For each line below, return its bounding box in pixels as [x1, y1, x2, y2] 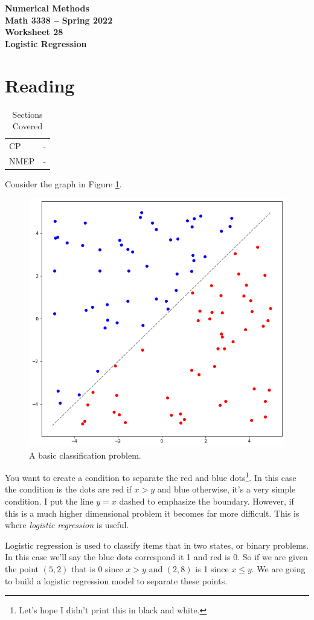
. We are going [251, 562, 306, 575]
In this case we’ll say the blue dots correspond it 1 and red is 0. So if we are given [5, 551, 308, 563]
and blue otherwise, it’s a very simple [157, 483, 296, 496]
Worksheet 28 [5, 25, 63, 38]
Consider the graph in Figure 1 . [5, 177, 122, 190]
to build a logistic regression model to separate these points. [5, 574, 228, 587]
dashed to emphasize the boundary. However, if [119, 494, 294, 507]
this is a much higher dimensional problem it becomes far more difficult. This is [5, 506, 300, 519]
